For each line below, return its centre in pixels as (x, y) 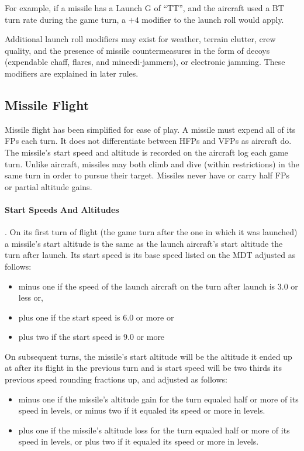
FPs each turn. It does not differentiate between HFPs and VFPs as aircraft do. (148, 141)
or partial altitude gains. (49, 186)
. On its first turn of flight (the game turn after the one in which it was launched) (151, 232)
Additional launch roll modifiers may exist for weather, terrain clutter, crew (140, 39)
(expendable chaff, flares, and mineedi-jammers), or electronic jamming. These (145, 62)
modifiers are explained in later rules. (72, 73)
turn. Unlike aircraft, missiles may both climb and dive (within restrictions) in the (152, 163)
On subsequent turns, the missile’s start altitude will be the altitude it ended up (148, 356)
